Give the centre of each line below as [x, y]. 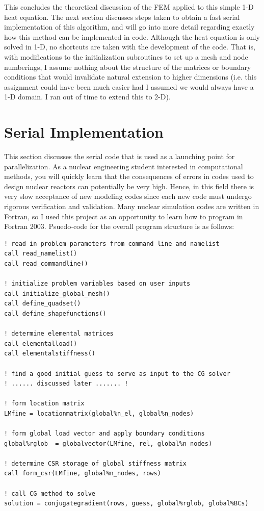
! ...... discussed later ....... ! [66, 384]
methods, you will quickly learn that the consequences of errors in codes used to [129, 176]
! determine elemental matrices [59, 334]
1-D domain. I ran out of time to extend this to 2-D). [87, 97]
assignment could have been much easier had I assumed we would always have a [129, 86]
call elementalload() [41, 343]
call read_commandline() [46, 264]
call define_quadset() [43, 304]
